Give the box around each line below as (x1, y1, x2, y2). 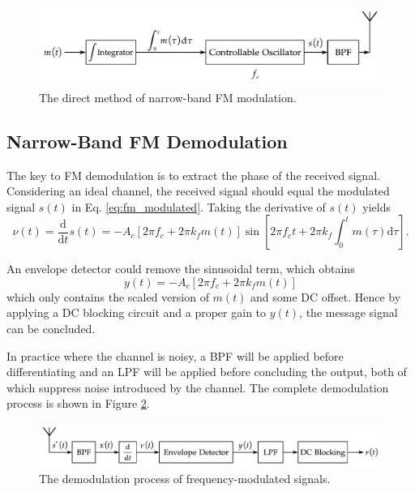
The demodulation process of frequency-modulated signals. (39, 470, 331, 487)
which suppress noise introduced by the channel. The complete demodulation (6, 379, 389, 396)
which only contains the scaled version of (6, 288, 209, 305)
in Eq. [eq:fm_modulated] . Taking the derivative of (71, 198, 326, 215)
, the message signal (299, 304, 398, 321)
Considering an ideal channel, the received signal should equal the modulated (6, 182, 390, 199)
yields (362, 198, 391, 215)
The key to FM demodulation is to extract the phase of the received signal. (6, 166, 380, 183)
